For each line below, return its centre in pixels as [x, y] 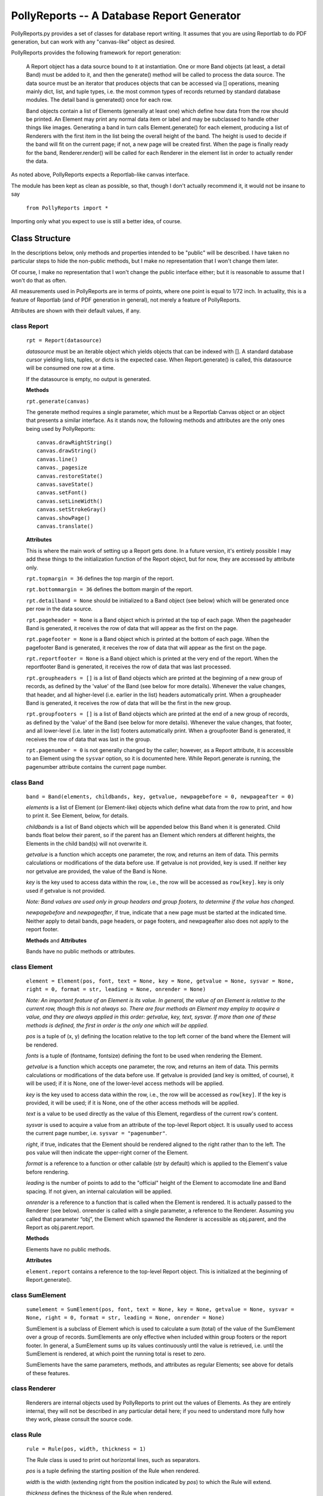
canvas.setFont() [62, 493]
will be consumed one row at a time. [71, 368]
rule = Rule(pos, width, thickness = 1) [86, 1449]
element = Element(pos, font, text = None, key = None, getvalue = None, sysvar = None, [160, 981]
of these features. [48, 1373]
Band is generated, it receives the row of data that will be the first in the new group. [129, 703]
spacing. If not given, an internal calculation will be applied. [99, 1191]
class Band [28, 782]
